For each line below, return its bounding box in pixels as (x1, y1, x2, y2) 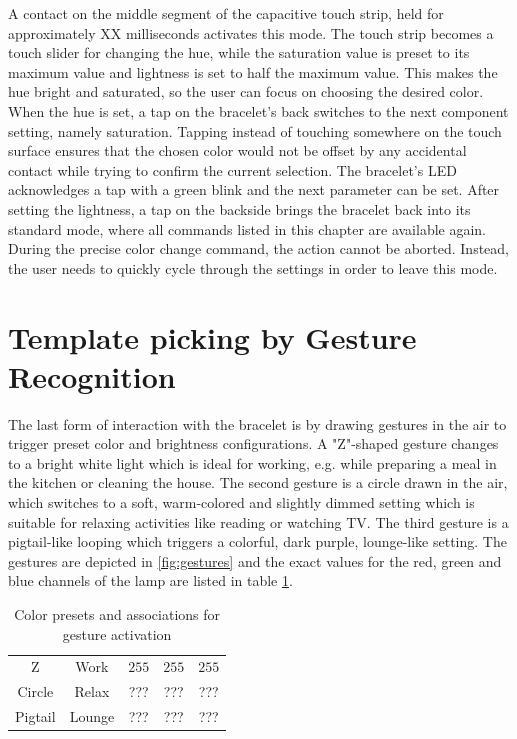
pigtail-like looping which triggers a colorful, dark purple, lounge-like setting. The (8, 531, 507, 552)
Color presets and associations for (14, 603, 221, 624)
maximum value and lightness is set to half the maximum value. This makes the (8, 61, 498, 82)
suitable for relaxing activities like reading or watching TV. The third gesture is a (8, 511, 509, 532)
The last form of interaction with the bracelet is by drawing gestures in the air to (8, 413, 507, 434)
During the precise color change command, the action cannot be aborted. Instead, (8, 238, 510, 259)
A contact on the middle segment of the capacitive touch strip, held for (8, 3, 444, 23)
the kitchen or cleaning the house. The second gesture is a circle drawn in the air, (8, 472, 508, 493)
